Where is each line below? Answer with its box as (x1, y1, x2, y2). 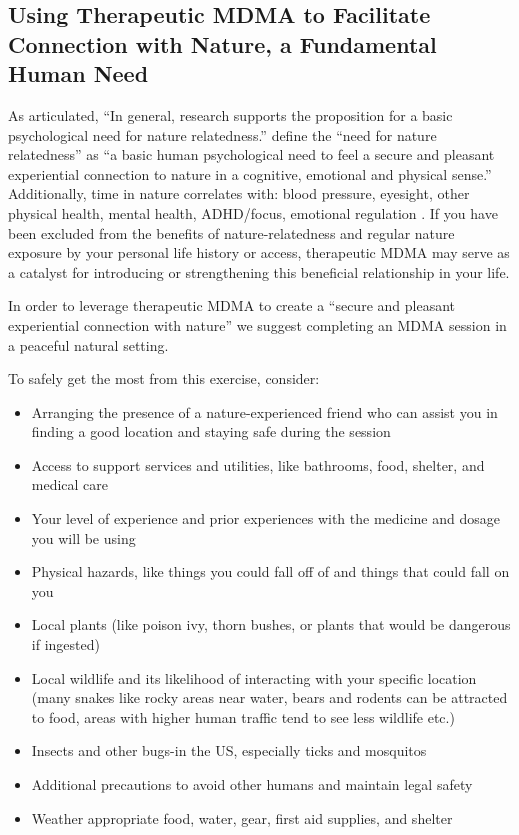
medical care (31, 474, 109, 495)
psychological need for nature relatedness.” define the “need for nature (8, 124, 437, 145)
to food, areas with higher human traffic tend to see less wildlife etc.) (31, 706, 455, 727)
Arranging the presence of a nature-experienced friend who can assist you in (31, 401, 498, 422)
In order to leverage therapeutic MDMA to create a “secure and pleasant (8, 295, 455, 316)
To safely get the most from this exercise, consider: (8, 368, 320, 389)
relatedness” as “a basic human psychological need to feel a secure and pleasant (8, 144, 495, 165)
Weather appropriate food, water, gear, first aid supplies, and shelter (31, 807, 453, 828)
